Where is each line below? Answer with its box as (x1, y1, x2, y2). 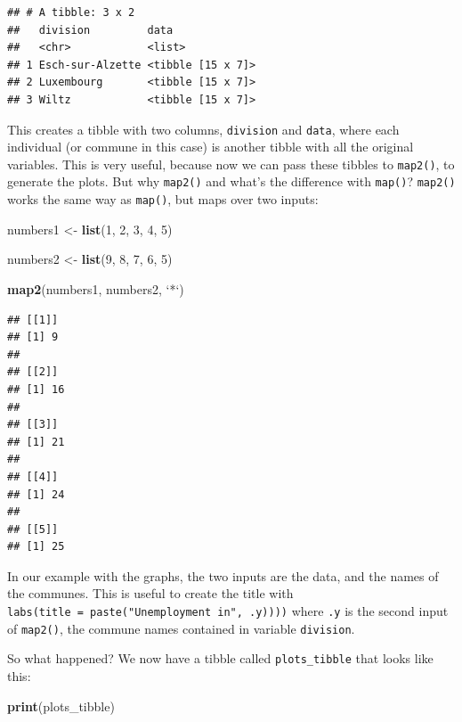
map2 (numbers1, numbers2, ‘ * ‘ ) (7, 279, 184, 298)
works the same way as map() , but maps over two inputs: (7, 190, 319, 209)
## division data (7, 23, 174, 37)
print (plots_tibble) (7, 696, 115, 715)
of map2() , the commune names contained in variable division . (7, 619, 355, 637)
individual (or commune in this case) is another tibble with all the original (7, 137, 414, 156)
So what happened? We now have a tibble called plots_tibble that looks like (7, 649, 434, 668)
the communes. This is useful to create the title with (7, 584, 294, 603)
